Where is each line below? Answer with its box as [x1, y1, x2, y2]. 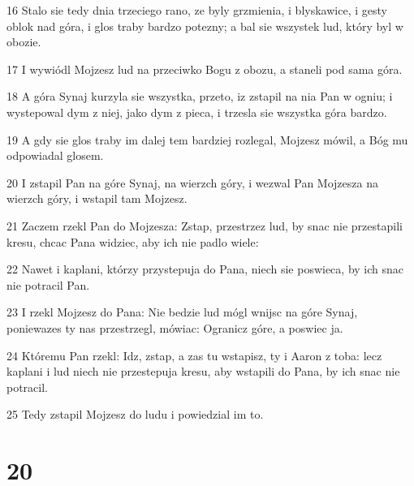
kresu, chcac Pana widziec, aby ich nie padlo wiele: [6, 233, 259, 250]
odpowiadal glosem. [6, 147, 104, 164]
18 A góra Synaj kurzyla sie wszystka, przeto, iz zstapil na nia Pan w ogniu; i [6, 88, 393, 105]
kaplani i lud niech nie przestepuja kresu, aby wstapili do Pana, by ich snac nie [6, 363, 400, 380]
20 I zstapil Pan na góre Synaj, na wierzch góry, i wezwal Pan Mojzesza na [6, 174, 378, 191]
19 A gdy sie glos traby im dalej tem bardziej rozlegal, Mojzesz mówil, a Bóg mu [6, 131, 408, 148]
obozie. [6, 33, 41, 50]
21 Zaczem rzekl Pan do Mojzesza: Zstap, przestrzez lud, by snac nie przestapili [6, 217, 403, 234]
